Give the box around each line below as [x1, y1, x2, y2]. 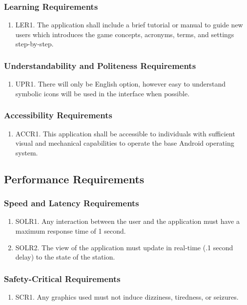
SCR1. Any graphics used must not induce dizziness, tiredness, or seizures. [15, 292, 239, 302]
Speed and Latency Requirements [4, 197, 139, 209]
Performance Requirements [4, 171, 144, 186]
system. [15, 147, 38, 157]
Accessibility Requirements [4, 109, 112, 121]
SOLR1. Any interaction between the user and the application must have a [15, 216, 240, 226]
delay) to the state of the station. [15, 252, 115, 262]
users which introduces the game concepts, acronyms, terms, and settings [15, 29, 234, 39]
